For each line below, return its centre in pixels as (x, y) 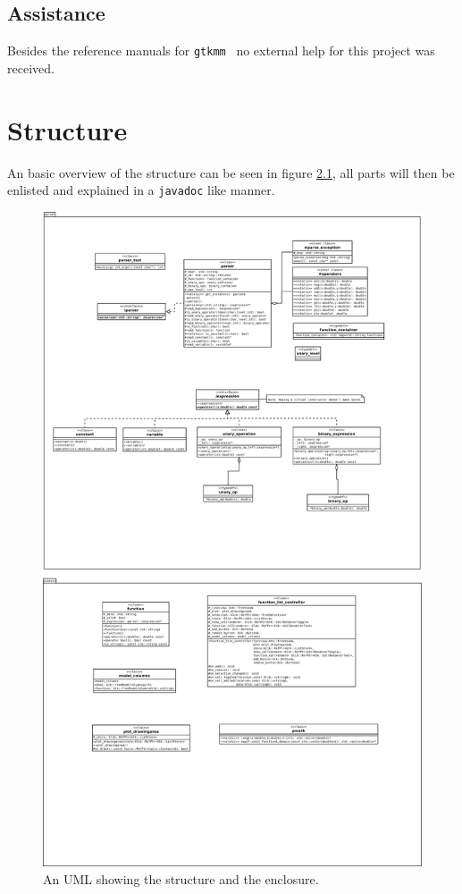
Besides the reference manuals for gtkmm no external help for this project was (221, 51)
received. (31, 67)
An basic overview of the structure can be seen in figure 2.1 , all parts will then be (231, 172)
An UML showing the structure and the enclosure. (181, 878)
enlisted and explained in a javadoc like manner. (141, 190)
